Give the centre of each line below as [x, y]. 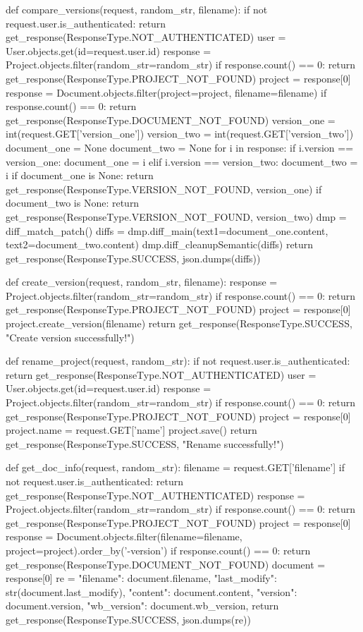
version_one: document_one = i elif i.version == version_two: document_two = [182, 161]
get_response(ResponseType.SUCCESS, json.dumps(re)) [128, 619]
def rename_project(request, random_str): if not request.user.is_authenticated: [178, 361]
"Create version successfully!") [70, 337]
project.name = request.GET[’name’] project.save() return [131, 430]
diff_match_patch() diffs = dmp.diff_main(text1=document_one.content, [167, 230]
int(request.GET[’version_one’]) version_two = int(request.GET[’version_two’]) [180, 134]
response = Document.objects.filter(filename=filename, [124, 536]
